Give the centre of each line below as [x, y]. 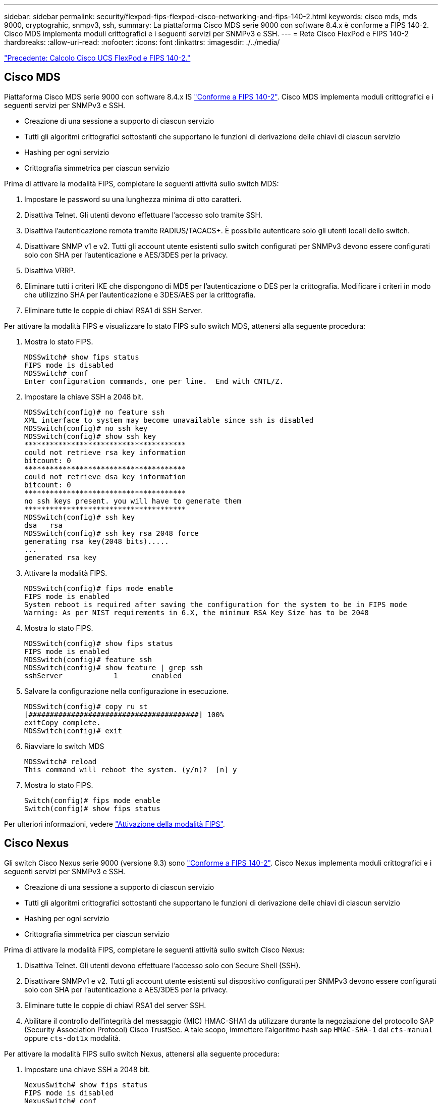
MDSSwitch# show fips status [82, 357]
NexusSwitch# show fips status [86, 1085]
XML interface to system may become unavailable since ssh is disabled [169, 420]
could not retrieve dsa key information [105, 477]
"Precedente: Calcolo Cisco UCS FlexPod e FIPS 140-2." [97, 58]
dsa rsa [43, 525]
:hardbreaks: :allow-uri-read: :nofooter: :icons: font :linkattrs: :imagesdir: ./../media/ [142, 42]
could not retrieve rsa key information [105, 452]
